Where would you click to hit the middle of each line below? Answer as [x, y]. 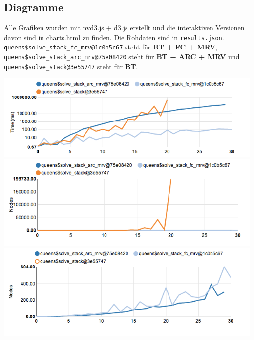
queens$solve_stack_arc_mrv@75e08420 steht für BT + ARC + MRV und [122, 57]
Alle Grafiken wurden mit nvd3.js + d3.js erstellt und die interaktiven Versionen [124, 28]
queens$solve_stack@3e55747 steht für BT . [71, 66]
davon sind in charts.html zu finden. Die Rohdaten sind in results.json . [114, 37]
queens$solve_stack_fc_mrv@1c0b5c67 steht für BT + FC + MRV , [111, 47]
